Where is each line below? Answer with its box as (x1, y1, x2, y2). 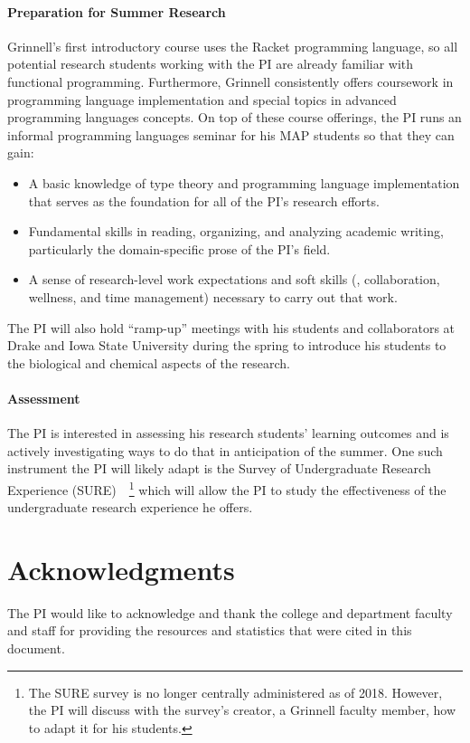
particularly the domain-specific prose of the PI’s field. (28, 239, 331, 258)
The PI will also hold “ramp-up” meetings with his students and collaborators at (7, 318, 456, 337)
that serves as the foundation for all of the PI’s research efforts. (28, 191, 380, 210)
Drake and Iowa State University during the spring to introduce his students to (7, 336, 446, 355)
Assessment (7, 388, 80, 407)
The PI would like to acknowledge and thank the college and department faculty (7, 603, 453, 622)
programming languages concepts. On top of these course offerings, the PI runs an (7, 108, 462, 127)
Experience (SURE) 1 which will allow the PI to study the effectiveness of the (7, 477, 446, 499)
